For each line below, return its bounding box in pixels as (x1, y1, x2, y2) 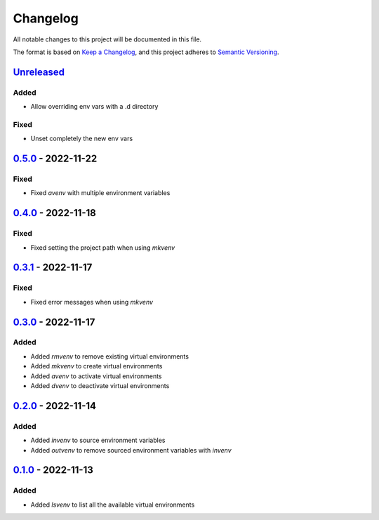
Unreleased (13, 66, 65, 78)
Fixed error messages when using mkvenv (30, 298, 154, 306)
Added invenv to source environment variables (30, 436, 166, 445)
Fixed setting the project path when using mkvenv (30, 243, 175, 252)
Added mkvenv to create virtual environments (30, 362, 163, 371)
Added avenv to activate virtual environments (30, 372, 162, 380)
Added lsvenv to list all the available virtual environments (30, 500, 195, 509)
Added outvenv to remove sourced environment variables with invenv (30, 446, 232, 454)
